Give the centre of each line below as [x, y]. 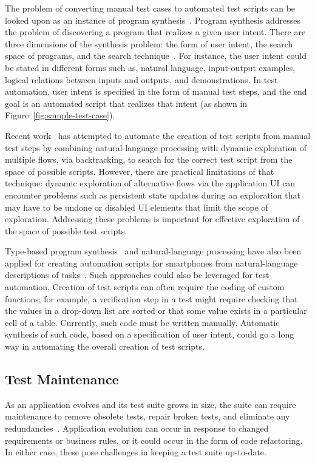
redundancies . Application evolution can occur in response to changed [137, 428]
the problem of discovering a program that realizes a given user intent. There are [155, 32]
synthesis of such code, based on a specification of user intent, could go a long [150, 334]
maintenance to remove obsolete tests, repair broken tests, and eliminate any [147, 416]
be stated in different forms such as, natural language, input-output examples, [150, 67]
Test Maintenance [62, 379]
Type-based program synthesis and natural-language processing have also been [153, 251]
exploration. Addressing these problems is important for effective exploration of [152, 219]
